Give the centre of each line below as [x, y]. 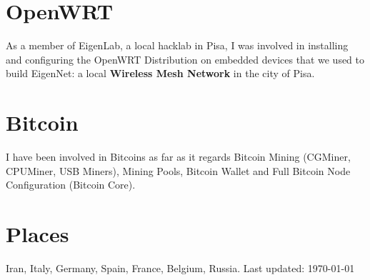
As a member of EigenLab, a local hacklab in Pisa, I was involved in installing [177, 45]
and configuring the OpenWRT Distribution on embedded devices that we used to [185, 59]
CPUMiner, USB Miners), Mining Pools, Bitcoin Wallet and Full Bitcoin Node [178, 170]
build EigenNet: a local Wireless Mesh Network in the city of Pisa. [160, 73]
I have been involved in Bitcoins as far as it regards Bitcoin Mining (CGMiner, [178, 157]
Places [37, 234]
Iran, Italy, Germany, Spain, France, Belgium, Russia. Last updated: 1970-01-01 [180, 267]
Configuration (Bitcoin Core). [71, 185]
